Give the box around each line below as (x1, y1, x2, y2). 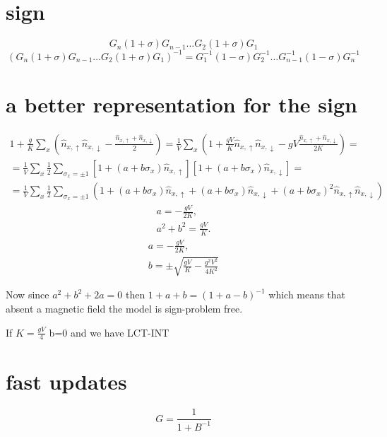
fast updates (6, 366, 127, 395)
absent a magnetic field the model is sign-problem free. (6, 301, 243, 315)
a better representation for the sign (6, 89, 357, 118)
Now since (6, 287, 49, 302)
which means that (268, 287, 345, 302)
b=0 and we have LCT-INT (49, 325, 169, 339)
